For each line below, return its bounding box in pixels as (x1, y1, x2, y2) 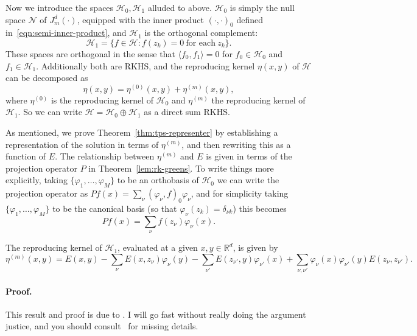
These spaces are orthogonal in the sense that (5, 47, 175, 60)
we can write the (217, 173, 279, 186)
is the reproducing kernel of (51, 93, 154, 106)
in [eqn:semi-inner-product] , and (5, 26, 127, 39)
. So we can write (18, 105, 83, 118)
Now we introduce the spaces (5, 1, 114, 13)
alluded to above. (147, 1, 212, 13)
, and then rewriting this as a (181, 138, 291, 150)
